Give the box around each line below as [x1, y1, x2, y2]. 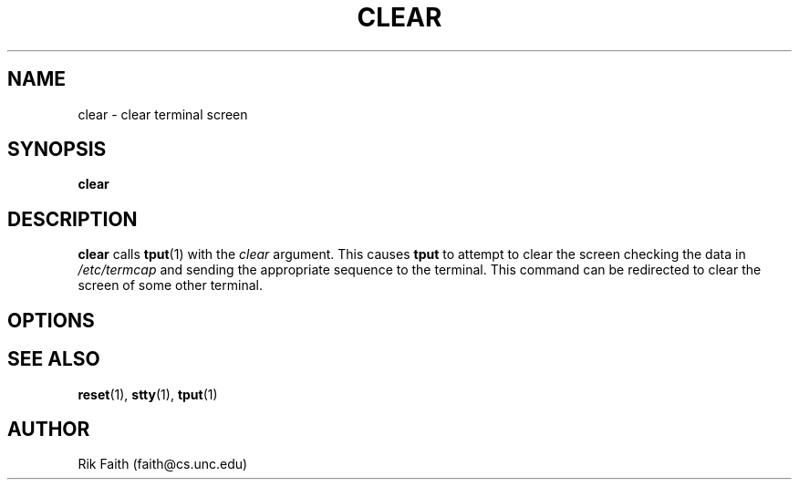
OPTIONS [7, 308, 95, 332]
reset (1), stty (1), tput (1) [78, 386, 218, 402]
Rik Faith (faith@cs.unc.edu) [78, 456, 248, 472]
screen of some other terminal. [78, 277, 263, 294]
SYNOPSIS [7, 138, 107, 161]
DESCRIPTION [7, 207, 138, 231]
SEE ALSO [7, 347, 100, 371]
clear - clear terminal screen [78, 106, 248, 122]
